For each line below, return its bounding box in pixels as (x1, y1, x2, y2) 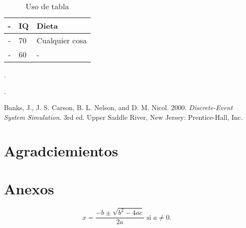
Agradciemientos (4, 140, 119, 160)
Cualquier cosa (36, 35, 87, 46)
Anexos (4, 178, 54, 198)
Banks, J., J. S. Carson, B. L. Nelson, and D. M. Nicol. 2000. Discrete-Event (4, 102, 233, 113)
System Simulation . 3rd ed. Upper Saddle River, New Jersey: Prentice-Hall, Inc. (4, 112, 243, 122)
